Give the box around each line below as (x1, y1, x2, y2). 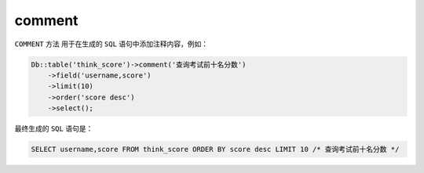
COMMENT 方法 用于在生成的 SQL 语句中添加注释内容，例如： (14, 39, 209, 49)
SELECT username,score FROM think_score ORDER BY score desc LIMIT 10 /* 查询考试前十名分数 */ (31, 145, 400, 154)
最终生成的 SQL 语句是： (14, 124, 93, 133)
